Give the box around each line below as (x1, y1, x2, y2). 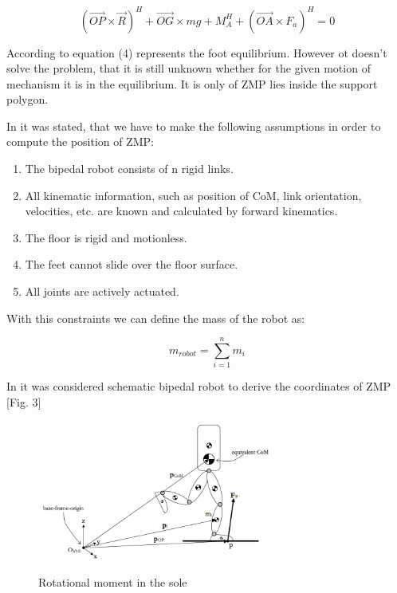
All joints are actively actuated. (25, 283, 179, 300)
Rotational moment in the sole (38, 574, 187, 591)
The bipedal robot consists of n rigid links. (25, 160, 234, 177)
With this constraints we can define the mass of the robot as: (6, 309, 305, 326)
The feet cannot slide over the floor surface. (25, 256, 238, 273)
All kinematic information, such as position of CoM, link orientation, (25, 187, 362, 203)
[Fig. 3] (6, 393, 41, 410)
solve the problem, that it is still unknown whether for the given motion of (6, 60, 371, 77)
